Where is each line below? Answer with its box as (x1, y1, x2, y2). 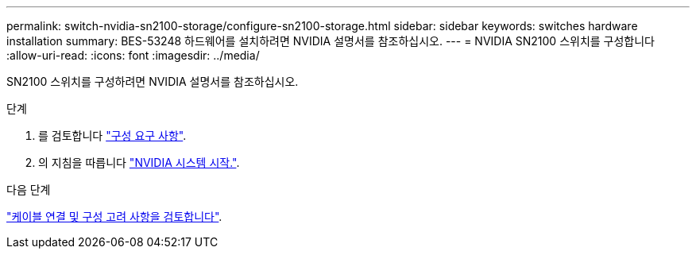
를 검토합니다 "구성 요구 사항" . (38, 129, 187, 142)
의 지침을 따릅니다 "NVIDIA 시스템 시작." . (38, 156, 240, 169)
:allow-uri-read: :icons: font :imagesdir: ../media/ (6, 48, 260, 62)
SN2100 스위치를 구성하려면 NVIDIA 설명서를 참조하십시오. (6, 75, 299, 88)
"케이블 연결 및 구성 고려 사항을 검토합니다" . (6, 210, 222, 223)
